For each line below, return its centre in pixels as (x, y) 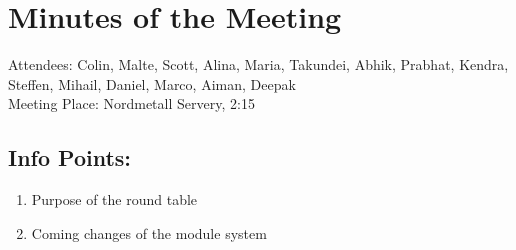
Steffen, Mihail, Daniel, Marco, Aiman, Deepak (152, 83)
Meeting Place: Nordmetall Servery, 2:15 (131, 103)
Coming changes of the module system (149, 232)
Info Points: (70, 157)
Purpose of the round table (114, 199)
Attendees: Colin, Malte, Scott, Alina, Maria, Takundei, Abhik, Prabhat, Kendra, (258, 64)
